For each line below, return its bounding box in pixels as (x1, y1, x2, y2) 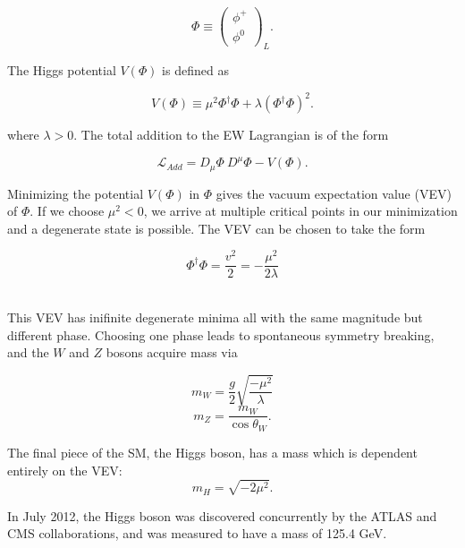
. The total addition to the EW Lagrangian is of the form (73, 125, 389, 144)
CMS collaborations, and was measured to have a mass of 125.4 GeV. (7, 524, 387, 543)
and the (7, 343, 49, 362)
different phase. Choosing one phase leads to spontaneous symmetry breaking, (7, 325, 435, 344)
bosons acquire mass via (106, 343, 238, 362)
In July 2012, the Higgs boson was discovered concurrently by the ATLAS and (7, 506, 437, 525)
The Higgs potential (7, 60, 116, 79)
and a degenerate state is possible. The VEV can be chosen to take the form (7, 218, 426, 237)
